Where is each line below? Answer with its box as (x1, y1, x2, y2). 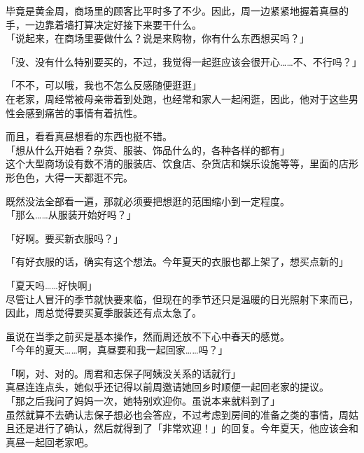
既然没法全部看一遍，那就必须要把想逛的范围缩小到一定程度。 (6, 193, 290, 208)
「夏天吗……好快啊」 (6, 277, 97, 292)
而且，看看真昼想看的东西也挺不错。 (6, 129, 172, 144)
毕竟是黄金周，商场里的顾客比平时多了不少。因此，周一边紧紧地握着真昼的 (6, 4, 349, 18)
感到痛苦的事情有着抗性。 (24, 105, 143, 120)
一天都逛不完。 (64, 169, 133, 184)
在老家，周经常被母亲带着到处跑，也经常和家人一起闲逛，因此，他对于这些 (6, 91, 349, 106)
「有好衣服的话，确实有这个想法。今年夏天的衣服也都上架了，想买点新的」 (6, 254, 349, 269)
